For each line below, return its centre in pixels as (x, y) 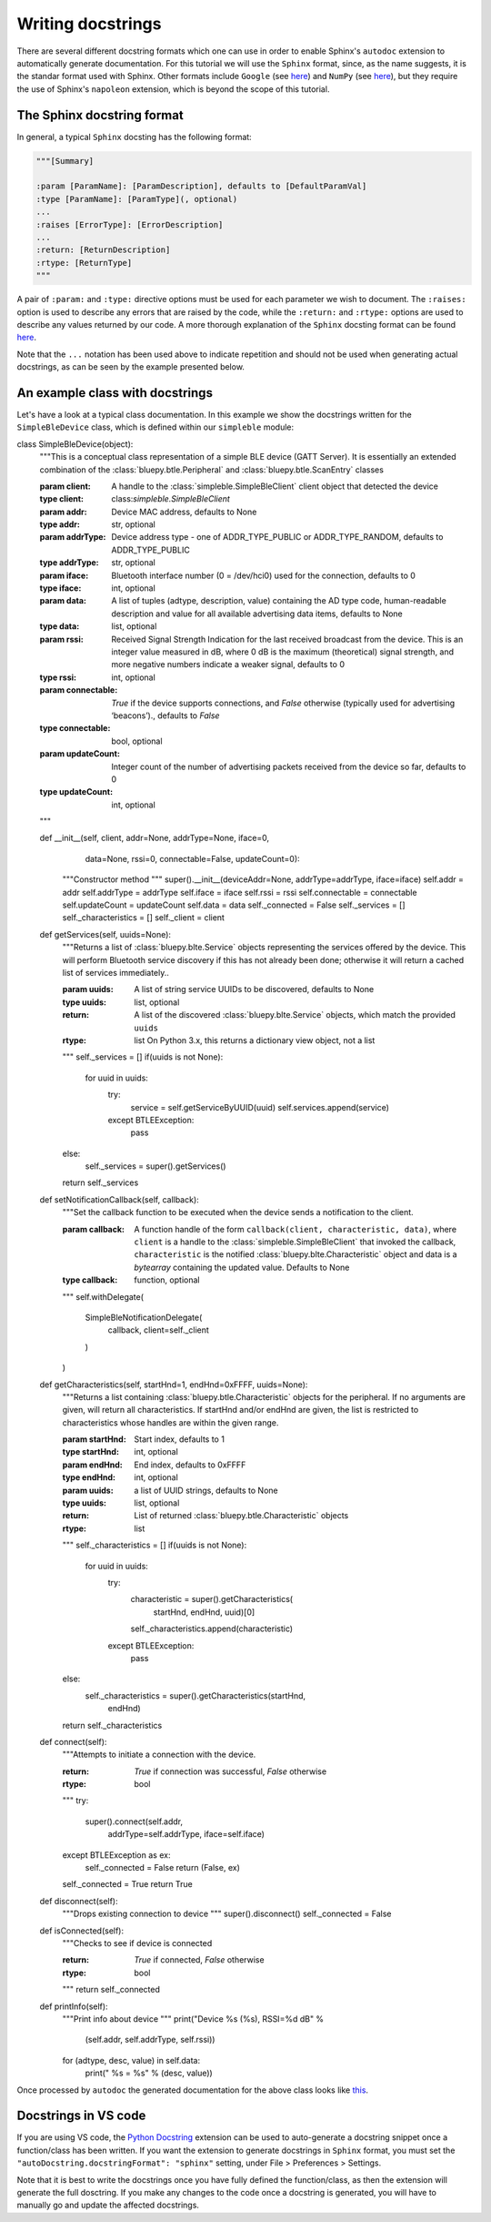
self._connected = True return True (127, 1884)
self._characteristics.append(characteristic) (212, 1628)
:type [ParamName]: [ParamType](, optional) (137, 199)
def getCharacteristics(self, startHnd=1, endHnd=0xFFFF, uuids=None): (174, 1385)
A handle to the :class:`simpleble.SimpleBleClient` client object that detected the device (275, 486)
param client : (65, 486)
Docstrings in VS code (81, 2116)
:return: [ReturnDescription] (103, 250)
